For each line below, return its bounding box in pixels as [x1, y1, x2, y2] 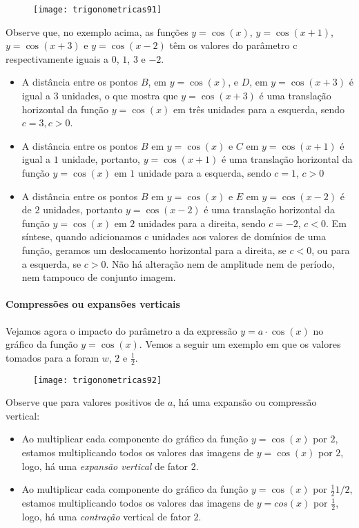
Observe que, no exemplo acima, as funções [6, 24, 188, 39]
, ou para [311, 242, 350, 257]
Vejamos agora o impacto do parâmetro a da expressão [6, 323, 237, 338]
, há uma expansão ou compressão [173, 395, 317, 409]
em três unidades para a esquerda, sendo [173, 101, 345, 116]
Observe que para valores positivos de [6, 395, 165, 409]
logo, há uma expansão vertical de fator [21, 458, 188, 473]
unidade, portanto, [61, 152, 141, 166]
